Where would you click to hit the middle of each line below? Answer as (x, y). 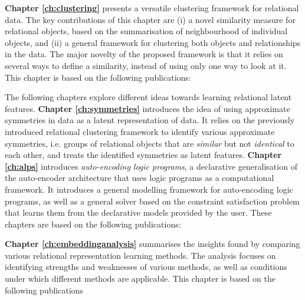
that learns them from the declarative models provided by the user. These (138, 212)
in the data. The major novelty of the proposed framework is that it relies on (144, 54)
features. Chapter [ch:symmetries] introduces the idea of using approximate (147, 108)
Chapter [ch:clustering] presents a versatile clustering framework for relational (152, 8)
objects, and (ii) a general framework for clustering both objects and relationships (153, 42)
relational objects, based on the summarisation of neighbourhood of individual (146, 31)
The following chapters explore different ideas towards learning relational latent (148, 97)
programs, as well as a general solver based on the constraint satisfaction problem (152, 201)
